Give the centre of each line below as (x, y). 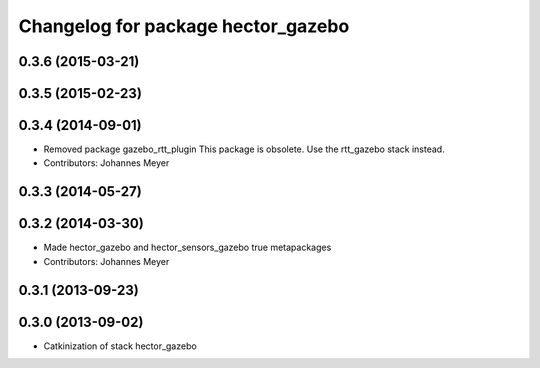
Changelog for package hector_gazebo (184, 26)
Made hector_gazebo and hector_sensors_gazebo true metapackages (187, 247)
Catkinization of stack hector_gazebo (120, 346)
